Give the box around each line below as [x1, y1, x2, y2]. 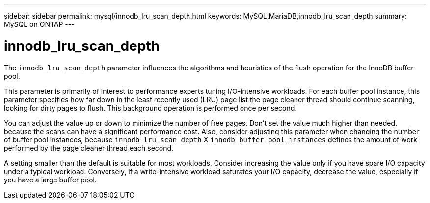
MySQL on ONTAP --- [4, 20, 75, 28]
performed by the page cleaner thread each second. [4, 143, 174, 152]
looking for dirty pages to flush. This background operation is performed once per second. [4, 103, 297, 112]
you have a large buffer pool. [4, 175, 97, 184]
